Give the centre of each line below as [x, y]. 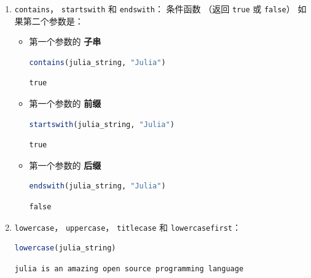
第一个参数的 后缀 [65, 165]
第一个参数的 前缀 [65, 103]
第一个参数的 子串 [65, 41]
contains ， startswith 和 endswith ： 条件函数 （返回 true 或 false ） [155, 9]
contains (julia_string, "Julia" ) [97, 62]
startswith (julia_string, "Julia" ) [102, 124]
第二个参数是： [53, 21]
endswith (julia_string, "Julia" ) [97, 186]
